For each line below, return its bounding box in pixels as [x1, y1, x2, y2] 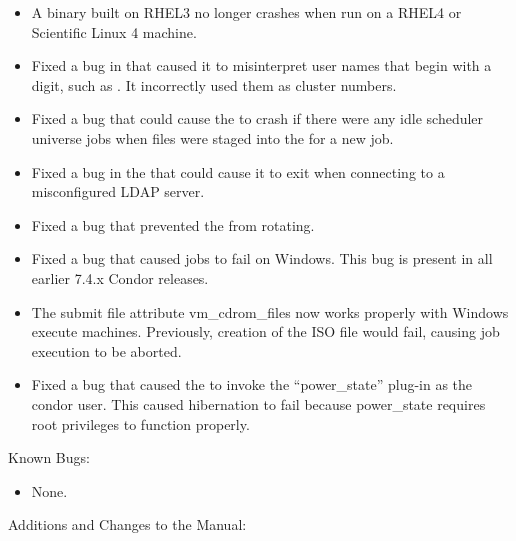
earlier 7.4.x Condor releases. [31, 267, 209, 288]
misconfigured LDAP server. [31, 181, 205, 202]
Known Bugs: [8, 447, 90, 468]
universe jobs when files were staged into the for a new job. [31, 127, 394, 148]
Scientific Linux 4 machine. [31, 21, 197, 42]
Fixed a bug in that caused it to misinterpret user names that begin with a [31, 55, 492, 76]
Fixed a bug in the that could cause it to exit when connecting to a [31, 161, 445, 182]
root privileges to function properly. [31, 413, 250, 434]
